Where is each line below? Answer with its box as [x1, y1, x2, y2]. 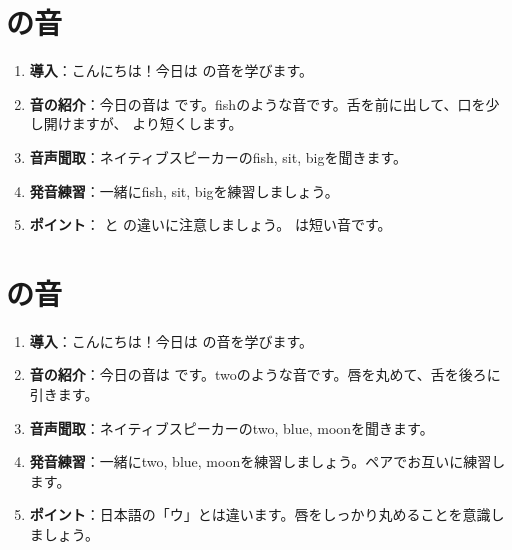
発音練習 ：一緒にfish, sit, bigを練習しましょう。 [29, 180, 339, 201]
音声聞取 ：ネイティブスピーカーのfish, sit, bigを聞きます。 [29, 146, 407, 167]
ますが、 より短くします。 [71, 113, 243, 134]
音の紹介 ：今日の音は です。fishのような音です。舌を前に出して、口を [29, 93, 486, 114]
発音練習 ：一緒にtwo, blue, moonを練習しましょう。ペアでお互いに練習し [29, 451, 506, 472]
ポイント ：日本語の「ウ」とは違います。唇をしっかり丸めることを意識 [29, 504, 491, 525]
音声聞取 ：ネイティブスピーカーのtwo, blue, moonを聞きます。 [29, 417, 434, 438]
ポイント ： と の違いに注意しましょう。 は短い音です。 [29, 214, 392, 235]
